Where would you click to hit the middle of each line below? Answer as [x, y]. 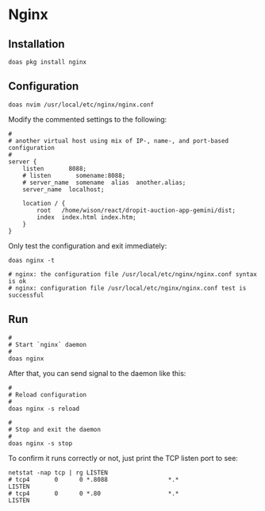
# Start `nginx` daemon [48, 344]
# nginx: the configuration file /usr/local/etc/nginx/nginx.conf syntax [133, 274]
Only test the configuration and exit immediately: [88, 246]
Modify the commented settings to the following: [88, 119]
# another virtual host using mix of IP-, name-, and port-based [118, 140]
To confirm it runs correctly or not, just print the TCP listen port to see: [123, 458]
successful [26, 295]
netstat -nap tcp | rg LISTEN [58, 473]
